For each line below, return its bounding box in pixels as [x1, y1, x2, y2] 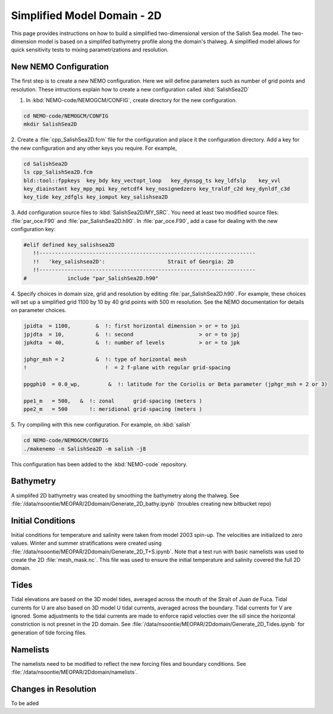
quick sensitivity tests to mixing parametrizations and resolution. [11, 46, 169, 54]
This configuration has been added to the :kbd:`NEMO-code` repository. [11, 461, 188, 468]
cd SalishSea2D [23, 161, 68, 167]
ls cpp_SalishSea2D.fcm [23, 169, 93, 175]
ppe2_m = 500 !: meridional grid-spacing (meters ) [23, 406, 203, 413]
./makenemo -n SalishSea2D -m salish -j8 [23, 445, 146, 452]
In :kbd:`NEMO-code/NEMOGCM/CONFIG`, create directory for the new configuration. [26, 97, 237, 104]
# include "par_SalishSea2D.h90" [23, 275, 159, 282]
